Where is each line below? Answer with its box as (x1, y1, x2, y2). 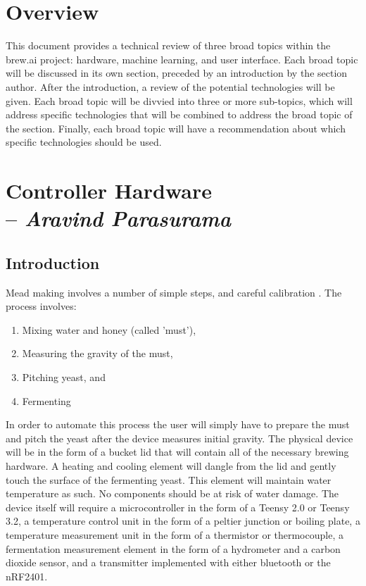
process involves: (6, 299, 77, 313)
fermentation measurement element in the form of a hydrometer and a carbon (6, 541, 341, 556)
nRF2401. (6, 568, 48, 583)
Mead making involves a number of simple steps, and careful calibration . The (6, 285, 342, 299)
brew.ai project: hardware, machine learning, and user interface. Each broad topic (6, 51, 358, 66)
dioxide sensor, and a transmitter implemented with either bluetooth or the (6, 555, 331, 570)
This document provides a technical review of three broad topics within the (6, 38, 331, 53)
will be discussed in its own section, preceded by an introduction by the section (6, 66, 348, 80)
